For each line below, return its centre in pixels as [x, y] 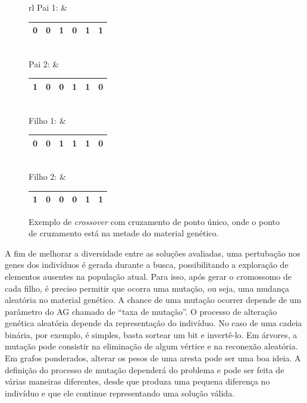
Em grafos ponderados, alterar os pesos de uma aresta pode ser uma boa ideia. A [153, 358]
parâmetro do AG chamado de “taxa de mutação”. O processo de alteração [141, 311]
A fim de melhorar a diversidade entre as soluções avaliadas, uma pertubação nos [153, 253]
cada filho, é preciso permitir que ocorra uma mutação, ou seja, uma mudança [147, 288]
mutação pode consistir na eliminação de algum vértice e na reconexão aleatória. [151, 346]
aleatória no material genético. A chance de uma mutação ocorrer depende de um [153, 300]
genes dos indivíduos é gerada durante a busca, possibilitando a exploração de [147, 265]
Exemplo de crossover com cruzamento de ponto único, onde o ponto [154, 221]
